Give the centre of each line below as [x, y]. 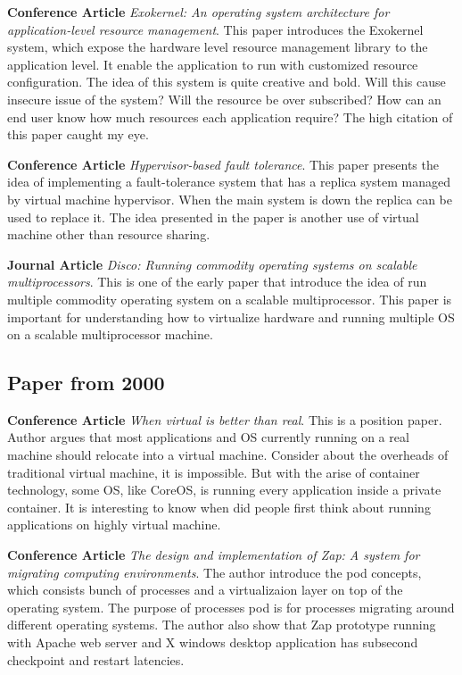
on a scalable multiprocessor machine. [110, 334]
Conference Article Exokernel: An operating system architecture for [198, 12]
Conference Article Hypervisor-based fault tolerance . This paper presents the [223, 164]
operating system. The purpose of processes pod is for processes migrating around [231, 607]
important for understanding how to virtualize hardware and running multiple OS [231, 317]
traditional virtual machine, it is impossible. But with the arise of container [214, 472]
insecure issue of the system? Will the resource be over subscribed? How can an [224, 99]
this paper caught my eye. [78, 134]
